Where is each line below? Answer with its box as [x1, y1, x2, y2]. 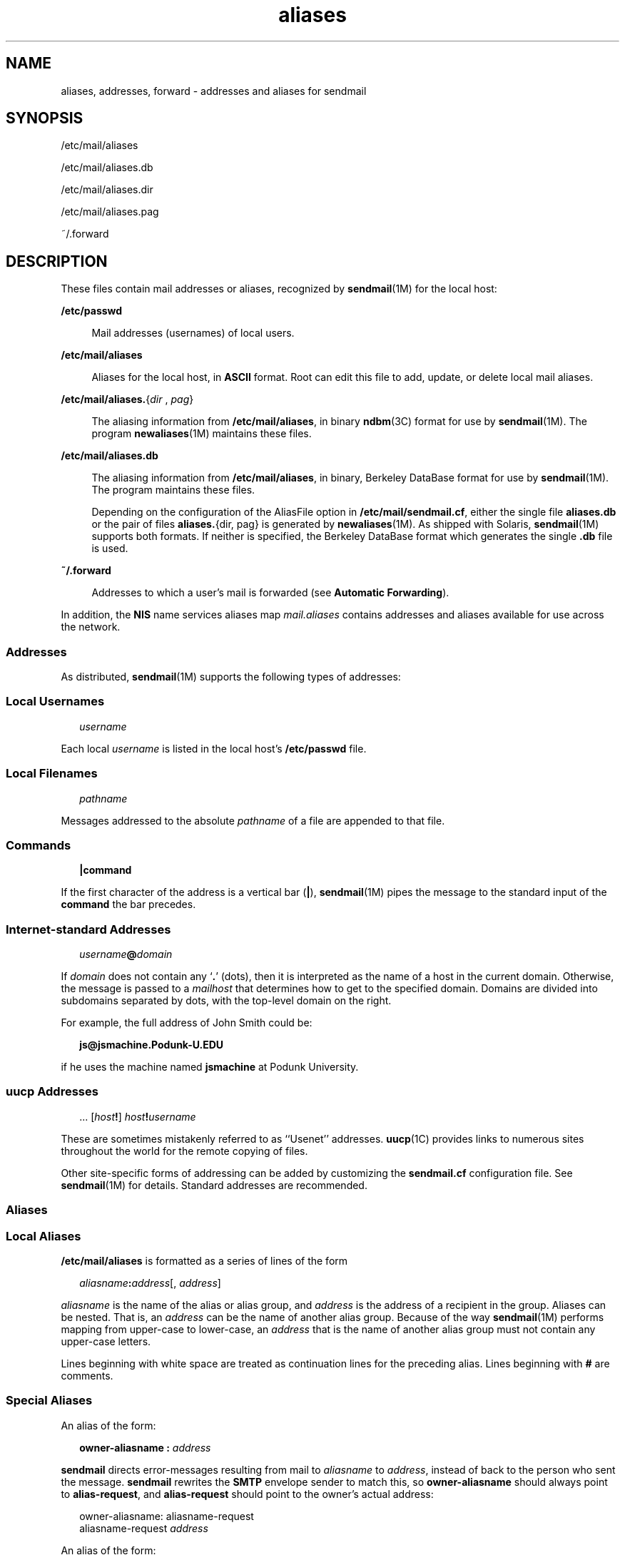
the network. [61, 621, 121, 633]
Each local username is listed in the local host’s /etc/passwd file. [61, 742, 367, 755]
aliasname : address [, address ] [79, 1276, 221, 1289]
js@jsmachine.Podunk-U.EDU [79, 1039, 224, 1051]
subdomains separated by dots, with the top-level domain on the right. [61, 994, 392, 1007]
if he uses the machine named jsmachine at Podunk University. [61, 1061, 359, 1074]
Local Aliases [6, 1228, 81, 1243]
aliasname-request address [79, 1521, 208, 1534]
